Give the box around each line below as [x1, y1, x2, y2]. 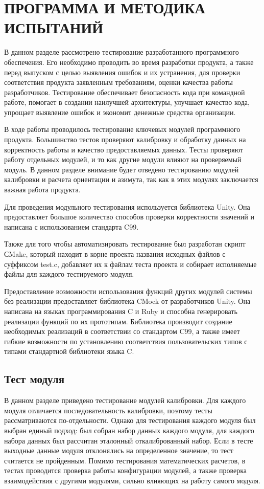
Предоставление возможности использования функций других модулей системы [4, 285, 252, 296]
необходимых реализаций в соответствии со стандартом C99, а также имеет [4, 326, 240, 337]
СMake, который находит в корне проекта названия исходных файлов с [4, 249, 226, 259]
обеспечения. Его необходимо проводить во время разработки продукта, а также [4, 56, 254, 67]
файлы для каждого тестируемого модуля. [4, 269, 134, 279]
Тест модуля [4, 371, 65, 387]
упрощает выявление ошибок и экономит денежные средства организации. [4, 106, 236, 117]
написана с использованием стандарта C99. [4, 221, 139, 232]
